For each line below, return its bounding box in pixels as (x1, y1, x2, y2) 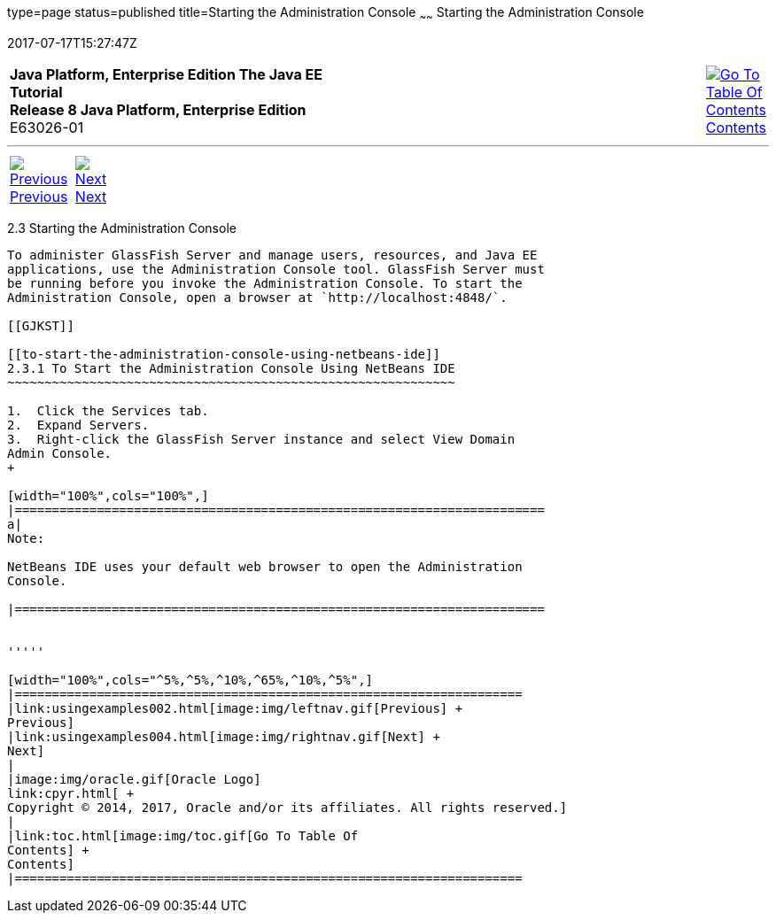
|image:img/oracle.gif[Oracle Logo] (7, 771, 261, 786)
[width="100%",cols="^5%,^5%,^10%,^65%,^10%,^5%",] (7, 672, 374, 687)
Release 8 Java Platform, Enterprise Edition (10, 100, 307, 119)
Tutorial (10, 82, 63, 101)
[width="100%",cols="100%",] (7, 488, 209, 503)
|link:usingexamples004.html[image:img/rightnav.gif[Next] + (7, 729, 440, 744)
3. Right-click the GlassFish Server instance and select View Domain (7, 431, 516, 446)
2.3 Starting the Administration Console (7, 220, 237, 236)
